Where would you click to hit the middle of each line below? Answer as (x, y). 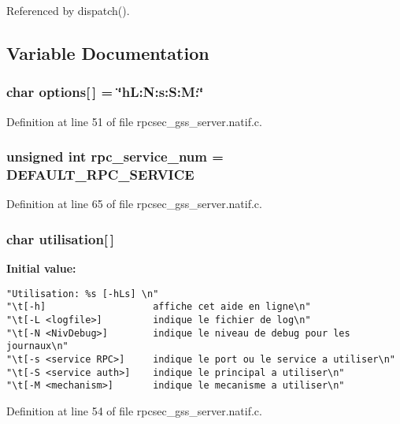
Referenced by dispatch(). (68, 10)
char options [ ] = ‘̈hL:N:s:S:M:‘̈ (105, 92)
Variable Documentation (108, 52)
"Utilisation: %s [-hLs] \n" (83, 294)
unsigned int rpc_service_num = (115, 156)
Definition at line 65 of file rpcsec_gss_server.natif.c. (134, 204)
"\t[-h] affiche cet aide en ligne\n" (159, 307)
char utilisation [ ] (61, 238)
